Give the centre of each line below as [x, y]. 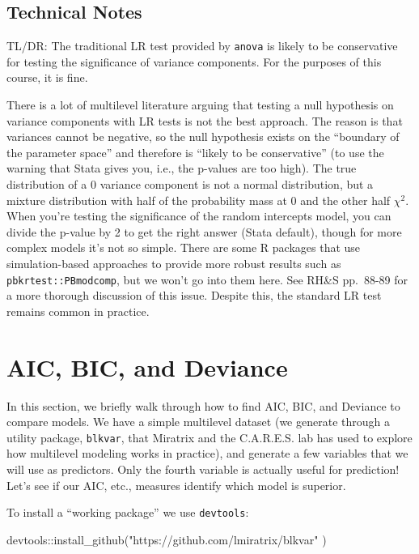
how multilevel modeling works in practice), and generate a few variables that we [207, 453]
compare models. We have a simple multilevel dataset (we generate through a [198, 422]
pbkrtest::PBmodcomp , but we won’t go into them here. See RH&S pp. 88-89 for [207, 279]
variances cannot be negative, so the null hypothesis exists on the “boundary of [203, 136]
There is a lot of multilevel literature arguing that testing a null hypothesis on [200, 105]
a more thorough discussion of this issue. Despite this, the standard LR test [194, 295]
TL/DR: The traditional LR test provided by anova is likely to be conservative [202, 46]
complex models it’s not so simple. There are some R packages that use [184, 247]
